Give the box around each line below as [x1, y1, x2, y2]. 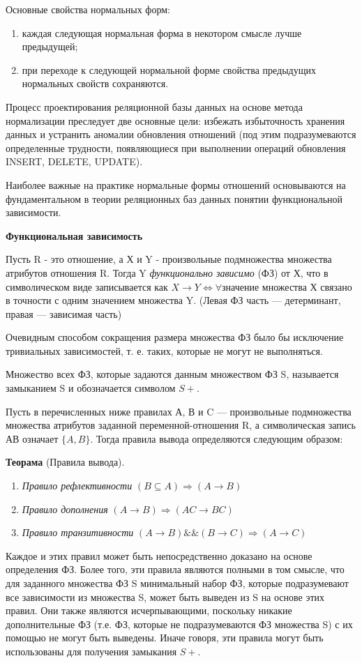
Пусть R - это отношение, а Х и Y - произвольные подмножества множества [6, 252, 332, 266]
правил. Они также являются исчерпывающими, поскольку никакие [6, 603, 292, 618]
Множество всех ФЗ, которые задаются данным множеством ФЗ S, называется [6, 367, 339, 381]
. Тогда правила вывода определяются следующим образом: [90, 431, 343, 445]
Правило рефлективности [22, 478, 133, 493]
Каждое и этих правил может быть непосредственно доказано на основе [6, 548, 312, 563]
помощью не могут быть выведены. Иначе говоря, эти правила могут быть [6, 630, 324, 645]
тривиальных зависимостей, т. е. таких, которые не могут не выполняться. [6, 343, 323, 358]
